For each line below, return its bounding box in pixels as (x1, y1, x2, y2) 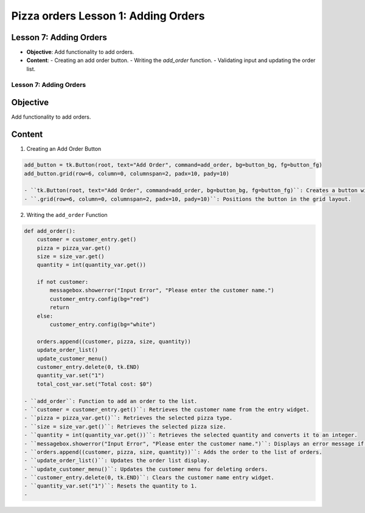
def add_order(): (24, 227, 76, 234)
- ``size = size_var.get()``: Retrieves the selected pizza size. (24, 423, 226, 430)
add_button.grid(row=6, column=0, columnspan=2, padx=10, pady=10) (24, 170, 230, 177)
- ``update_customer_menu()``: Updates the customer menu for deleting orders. (24, 466, 268, 472)
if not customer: (36, 278, 89, 286)
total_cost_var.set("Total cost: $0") (36, 380, 153, 387)
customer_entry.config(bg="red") (49, 295, 150, 302)
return (49, 304, 69, 311)
